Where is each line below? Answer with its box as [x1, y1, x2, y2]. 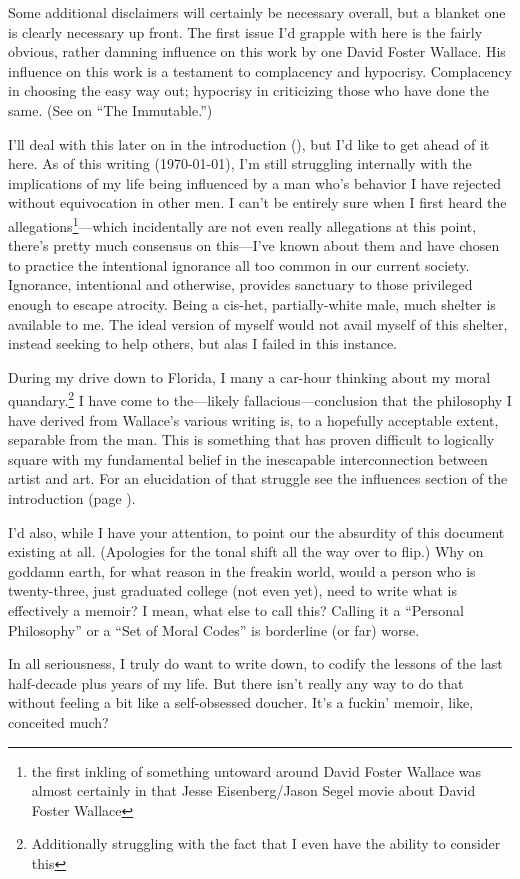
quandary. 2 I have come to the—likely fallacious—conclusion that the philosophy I [8, 387, 512, 410]
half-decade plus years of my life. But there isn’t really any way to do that [8, 672, 464, 693]
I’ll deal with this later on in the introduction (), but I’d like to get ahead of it [8, 133, 490, 154]
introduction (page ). [8, 487, 136, 508]
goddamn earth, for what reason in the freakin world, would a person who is [8, 560, 476, 581]
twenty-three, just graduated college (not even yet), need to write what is [8, 580, 458, 601]
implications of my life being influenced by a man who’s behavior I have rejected [8, 172, 501, 193]
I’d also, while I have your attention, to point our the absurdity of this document [8, 521, 505, 542]
